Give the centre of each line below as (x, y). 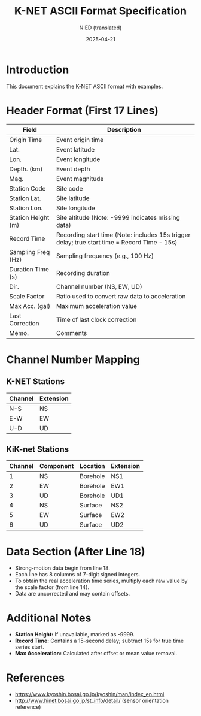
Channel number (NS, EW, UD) (99, 286)
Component (57, 466)
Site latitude (73, 198)
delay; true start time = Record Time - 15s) (117, 242)
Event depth (73, 169)
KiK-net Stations (38, 450)
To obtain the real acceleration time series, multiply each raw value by (101, 581)
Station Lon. (26, 208)
